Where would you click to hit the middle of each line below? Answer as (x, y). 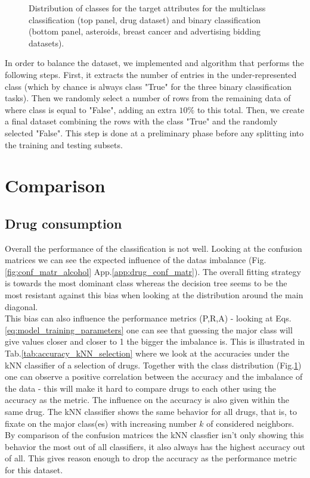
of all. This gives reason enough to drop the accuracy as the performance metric (151, 458)
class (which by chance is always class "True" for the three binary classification (148, 86)
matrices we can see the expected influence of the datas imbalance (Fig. (136, 260)
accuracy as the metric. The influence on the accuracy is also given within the (147, 400)
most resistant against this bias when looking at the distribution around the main (154, 295)
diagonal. (21, 306)
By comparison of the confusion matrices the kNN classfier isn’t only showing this (154, 435)
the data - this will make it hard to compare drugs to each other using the (140, 388)
